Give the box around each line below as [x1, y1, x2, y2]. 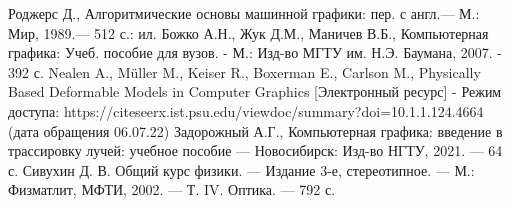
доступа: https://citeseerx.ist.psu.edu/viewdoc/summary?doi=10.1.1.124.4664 [8, 100, 484, 121]
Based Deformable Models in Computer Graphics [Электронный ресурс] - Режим [8, 81, 502, 102]
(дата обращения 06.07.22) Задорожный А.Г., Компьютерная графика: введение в [8, 120, 503, 141]
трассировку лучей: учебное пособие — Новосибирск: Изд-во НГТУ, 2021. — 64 [8, 140, 503, 161]
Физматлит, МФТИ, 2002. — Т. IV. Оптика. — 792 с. [8, 179, 336, 200]
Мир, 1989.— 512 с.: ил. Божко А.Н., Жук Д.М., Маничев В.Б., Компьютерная [8, 22, 489, 43]
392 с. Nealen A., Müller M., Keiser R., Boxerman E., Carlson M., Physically [8, 61, 481, 82]
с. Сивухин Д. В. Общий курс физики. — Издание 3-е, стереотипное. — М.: [8, 159, 475, 180]
